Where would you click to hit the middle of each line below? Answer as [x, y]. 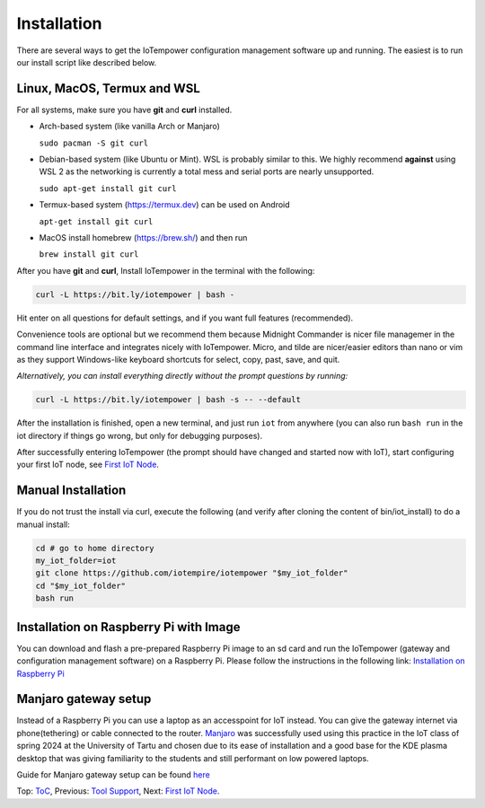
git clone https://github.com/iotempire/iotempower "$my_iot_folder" [192, 573]
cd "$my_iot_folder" [80, 585]
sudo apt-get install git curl [108, 188]
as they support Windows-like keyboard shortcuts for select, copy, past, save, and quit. [178, 359]
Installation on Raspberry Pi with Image [128, 627]
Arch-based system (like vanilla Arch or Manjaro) [129, 127]
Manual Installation [71, 491]
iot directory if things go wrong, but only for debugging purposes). [140, 435]
